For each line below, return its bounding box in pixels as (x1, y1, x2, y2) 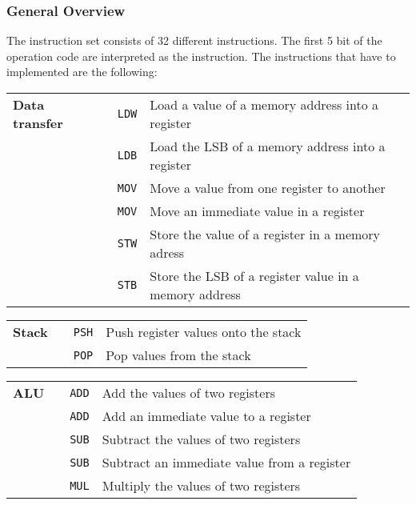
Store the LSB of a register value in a (150, 267, 359, 285)
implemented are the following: (6, 63, 158, 80)
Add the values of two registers (102, 383, 276, 402)
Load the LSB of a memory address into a (150, 137, 386, 155)
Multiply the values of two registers (102, 476, 301, 495)
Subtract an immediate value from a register (102, 453, 351, 471)
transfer (13, 114, 63, 132)
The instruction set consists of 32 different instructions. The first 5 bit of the (6, 32, 382, 49)
